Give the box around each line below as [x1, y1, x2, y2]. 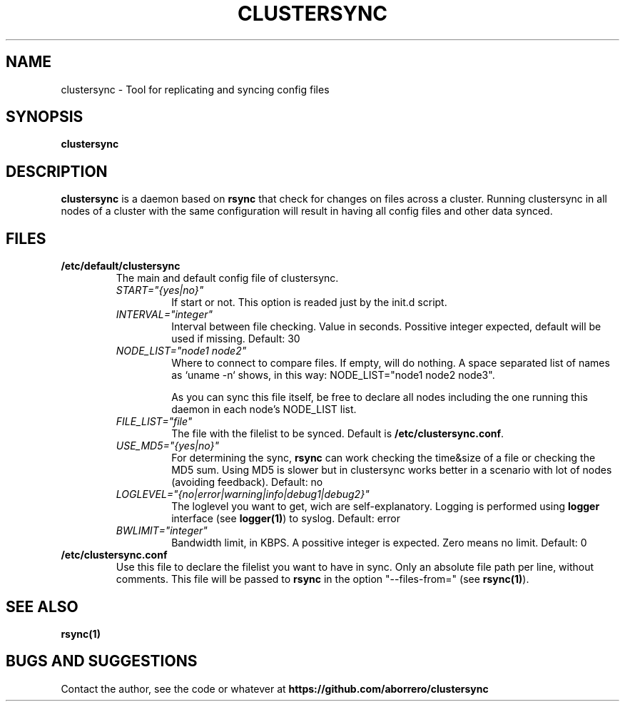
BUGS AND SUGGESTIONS [6, 652, 198, 671]
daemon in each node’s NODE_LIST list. [171, 403, 357, 416]
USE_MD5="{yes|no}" [116, 439, 219, 452]
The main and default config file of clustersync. [116, 272, 339, 285]
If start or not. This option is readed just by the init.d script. [171, 296, 447, 309]
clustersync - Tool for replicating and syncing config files [61, 83, 330, 96]
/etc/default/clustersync [61, 260, 181, 273]
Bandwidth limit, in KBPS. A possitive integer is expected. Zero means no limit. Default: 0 [171, 536, 587, 549]
